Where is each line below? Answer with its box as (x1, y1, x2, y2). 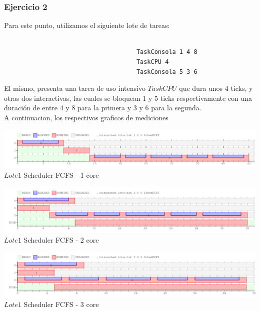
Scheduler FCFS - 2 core (23, 234, 99, 245)
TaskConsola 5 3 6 (136, 68, 197, 75)
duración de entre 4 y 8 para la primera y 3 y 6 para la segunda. (4, 102, 201, 113)
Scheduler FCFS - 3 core (23, 299, 99, 310)
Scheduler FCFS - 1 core (23, 169, 99, 180)
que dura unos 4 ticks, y (179, 83, 253, 93)
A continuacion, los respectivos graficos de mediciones (4, 112, 168, 122)
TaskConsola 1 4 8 (136, 48, 197, 56)
